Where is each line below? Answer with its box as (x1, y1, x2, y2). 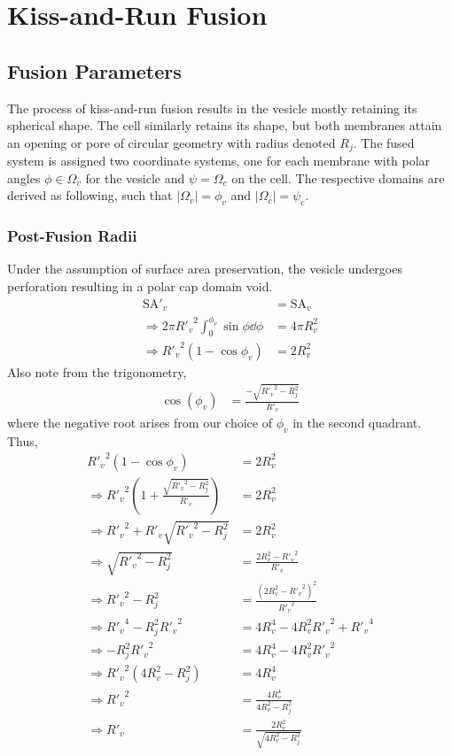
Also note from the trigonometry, (7, 362, 187, 381)
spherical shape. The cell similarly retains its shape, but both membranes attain (7, 116, 442, 135)
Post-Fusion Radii (7, 225, 137, 247)
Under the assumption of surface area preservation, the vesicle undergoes (7, 259, 402, 278)
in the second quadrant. (292, 413, 422, 431)
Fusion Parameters (7, 57, 182, 84)
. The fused (353, 133, 415, 151)
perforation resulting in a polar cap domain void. (7, 277, 273, 296)
